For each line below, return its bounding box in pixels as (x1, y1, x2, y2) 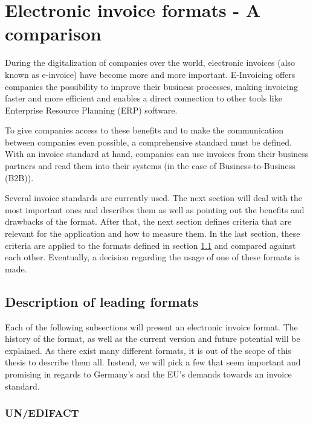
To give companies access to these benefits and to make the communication (5, 124, 284, 137)
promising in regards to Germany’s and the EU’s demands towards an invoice (5, 367, 292, 380)
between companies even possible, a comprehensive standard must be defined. (5, 135, 292, 148)
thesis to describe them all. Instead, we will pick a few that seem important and (5, 356, 301, 368)
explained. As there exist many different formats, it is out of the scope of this (5, 344, 291, 356)
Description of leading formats (5, 292, 199, 310)
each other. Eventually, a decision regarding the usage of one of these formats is (5, 251, 300, 263)
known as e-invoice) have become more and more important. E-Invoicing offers (5, 68, 295, 80)
